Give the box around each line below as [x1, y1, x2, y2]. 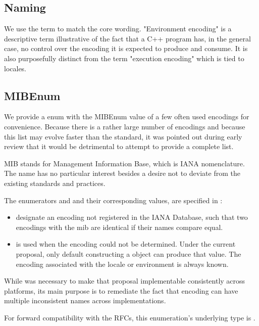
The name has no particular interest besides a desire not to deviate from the [4, 168, 240, 178]
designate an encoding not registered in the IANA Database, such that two [16, 212, 248, 222]
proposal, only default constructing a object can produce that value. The [16, 248, 241, 259]
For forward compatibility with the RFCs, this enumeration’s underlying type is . [4, 312, 255, 322]
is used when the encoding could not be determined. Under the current [16, 239, 236, 249]
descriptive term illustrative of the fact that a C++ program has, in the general [4, 33, 251, 43]
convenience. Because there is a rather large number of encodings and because [4, 121, 245, 131]
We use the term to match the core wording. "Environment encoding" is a [4, 23, 232, 34]
